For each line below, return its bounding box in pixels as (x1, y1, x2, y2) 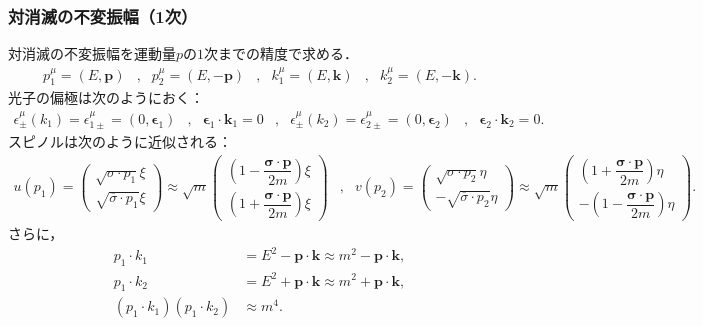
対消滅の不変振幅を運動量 (8, 43, 176, 64)
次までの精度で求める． (204, 43, 359, 64)
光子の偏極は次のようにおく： (8, 87, 204, 108)
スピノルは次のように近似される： (8, 131, 232, 152)
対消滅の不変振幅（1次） (8, 3, 198, 28)
